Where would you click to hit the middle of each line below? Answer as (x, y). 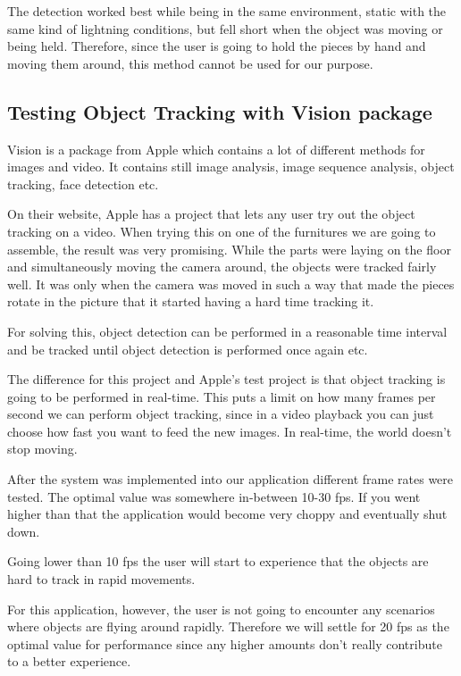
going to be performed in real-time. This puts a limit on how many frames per (222, 396)
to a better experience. (69, 661)
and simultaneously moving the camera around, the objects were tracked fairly (222, 267)
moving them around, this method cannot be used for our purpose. (190, 63)
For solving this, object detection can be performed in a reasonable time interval (227, 331)
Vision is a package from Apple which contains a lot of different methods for (216, 149)
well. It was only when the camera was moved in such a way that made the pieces (231, 284)
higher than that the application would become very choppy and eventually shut (227, 514)
